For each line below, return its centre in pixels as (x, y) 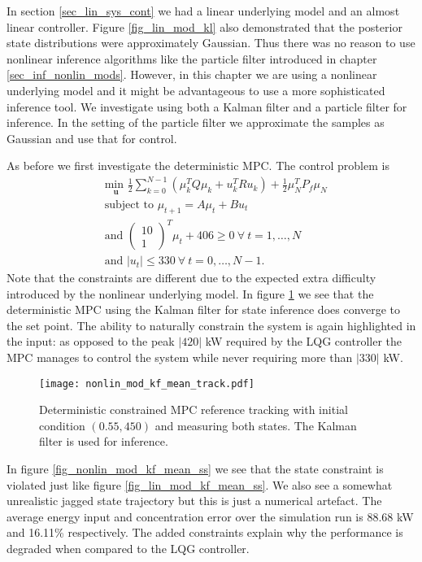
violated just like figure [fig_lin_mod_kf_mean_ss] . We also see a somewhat (200, 484)
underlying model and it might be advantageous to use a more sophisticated (196, 90)
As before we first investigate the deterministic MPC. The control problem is (198, 166)
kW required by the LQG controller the (303, 341)
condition (62, 425)
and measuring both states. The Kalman (256, 425)
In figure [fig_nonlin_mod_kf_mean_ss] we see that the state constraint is (195, 469)
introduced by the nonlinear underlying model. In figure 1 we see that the (190, 293)
